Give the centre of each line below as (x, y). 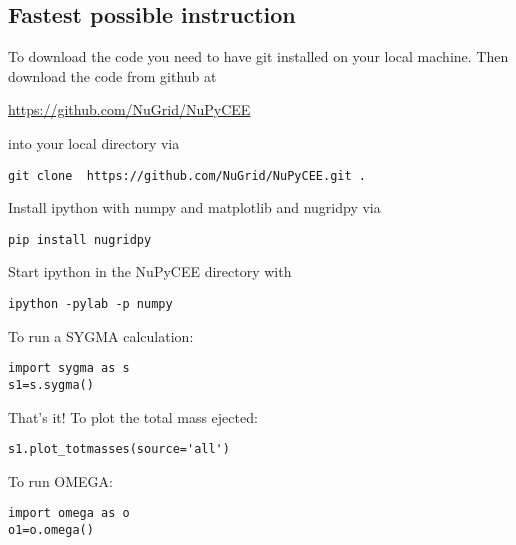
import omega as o (69, 513)
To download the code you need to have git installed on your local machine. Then (258, 56)
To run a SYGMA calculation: (101, 335)
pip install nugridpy (80, 239)
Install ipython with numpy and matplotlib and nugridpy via (194, 207)
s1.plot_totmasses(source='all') (119, 449)
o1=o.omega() (51, 530)
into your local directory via (94, 142)
